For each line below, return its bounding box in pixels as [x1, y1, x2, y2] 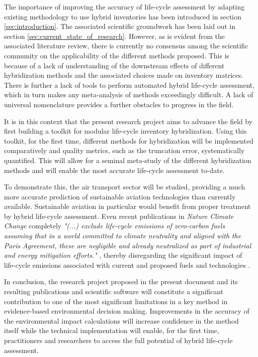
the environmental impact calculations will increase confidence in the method [4, 315, 239, 326]
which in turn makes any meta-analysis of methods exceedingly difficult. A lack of [4, 89, 254, 100]
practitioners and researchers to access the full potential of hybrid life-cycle [4, 335, 233, 345]
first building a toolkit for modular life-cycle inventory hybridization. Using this [4, 126, 247, 136]
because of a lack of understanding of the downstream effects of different [4, 60, 225, 70]
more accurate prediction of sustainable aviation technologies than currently [4, 191, 236, 201]
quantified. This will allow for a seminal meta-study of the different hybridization [4, 155, 252, 165]
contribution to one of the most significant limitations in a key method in [4, 296, 228, 306]
